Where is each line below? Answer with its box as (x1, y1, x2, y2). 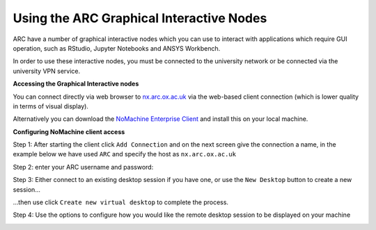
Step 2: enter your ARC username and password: (13, 163, 154, 171)
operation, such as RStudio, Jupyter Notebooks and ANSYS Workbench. (13, 44, 221, 52)
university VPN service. (13, 67, 80, 75)
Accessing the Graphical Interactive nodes (13, 80, 139, 88)
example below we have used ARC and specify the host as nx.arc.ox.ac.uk (13, 150, 237, 158)
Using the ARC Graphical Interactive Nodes (13, 10, 267, 26)
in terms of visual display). (13, 101, 88, 110)
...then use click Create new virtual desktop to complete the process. (13, 198, 229, 206)
